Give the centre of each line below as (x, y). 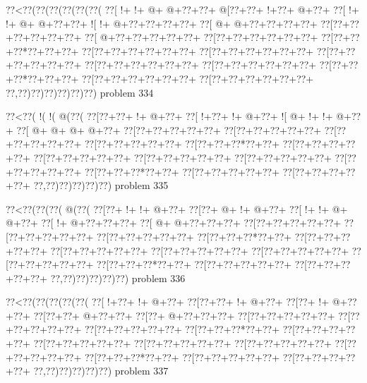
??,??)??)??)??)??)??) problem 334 (80, 92)
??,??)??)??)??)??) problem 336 (118, 278)
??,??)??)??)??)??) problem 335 (101, 185)
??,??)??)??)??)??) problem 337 (101, 371)
